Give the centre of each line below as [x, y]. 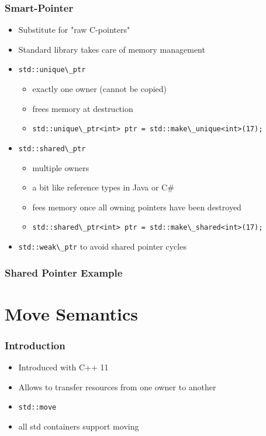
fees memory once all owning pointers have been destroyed [137, 207]
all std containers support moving [79, 426]
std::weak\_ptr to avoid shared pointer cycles [102, 246]
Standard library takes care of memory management [112, 49]
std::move [37, 408]
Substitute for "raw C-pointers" [74, 30]
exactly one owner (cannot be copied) [100, 89]
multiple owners [61, 167]
